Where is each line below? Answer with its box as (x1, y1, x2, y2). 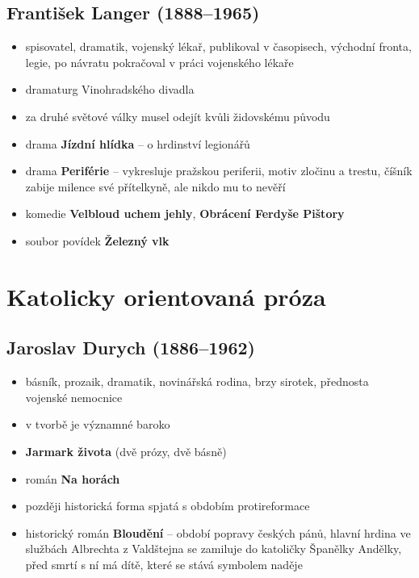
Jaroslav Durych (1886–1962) (6, 335, 255, 360)
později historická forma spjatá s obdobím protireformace (25, 497, 310, 514)
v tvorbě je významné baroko (25, 416, 170, 433)
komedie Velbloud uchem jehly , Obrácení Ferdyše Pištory (25, 205, 345, 222)
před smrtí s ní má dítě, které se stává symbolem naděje (25, 555, 303, 572)
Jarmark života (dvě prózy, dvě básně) (25, 442, 227, 459)
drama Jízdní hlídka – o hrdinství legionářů (25, 135, 250, 152)
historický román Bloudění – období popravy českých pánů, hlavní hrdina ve (25, 524, 411, 541)
